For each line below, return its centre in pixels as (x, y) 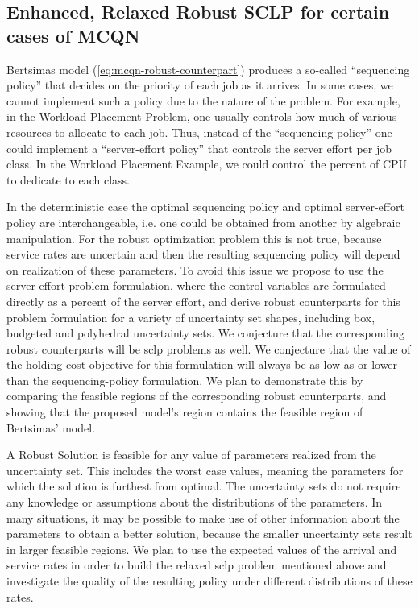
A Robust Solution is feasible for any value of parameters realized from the (191, 455)
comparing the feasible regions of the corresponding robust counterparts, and (197, 396)
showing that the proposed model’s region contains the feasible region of (185, 412)
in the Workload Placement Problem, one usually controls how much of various (202, 116)
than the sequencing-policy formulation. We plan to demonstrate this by (185, 380)
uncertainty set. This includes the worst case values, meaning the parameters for (205, 470)
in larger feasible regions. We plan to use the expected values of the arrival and (202, 549)
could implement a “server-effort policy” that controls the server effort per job (199, 148)
